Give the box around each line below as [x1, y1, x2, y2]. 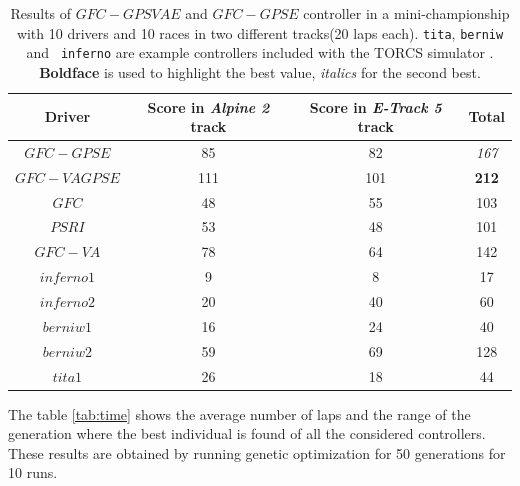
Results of [10, 3, 72, 23]
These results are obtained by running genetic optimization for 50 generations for [8, 442, 506, 463]
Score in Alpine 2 [147, 96, 270, 117]
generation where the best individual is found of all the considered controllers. [8, 423, 486, 444]
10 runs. [8, 462, 58, 483]
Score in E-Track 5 [309, 96, 442, 117]
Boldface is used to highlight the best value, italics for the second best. [39, 61, 481, 82]
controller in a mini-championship [303, 3, 510, 23]
